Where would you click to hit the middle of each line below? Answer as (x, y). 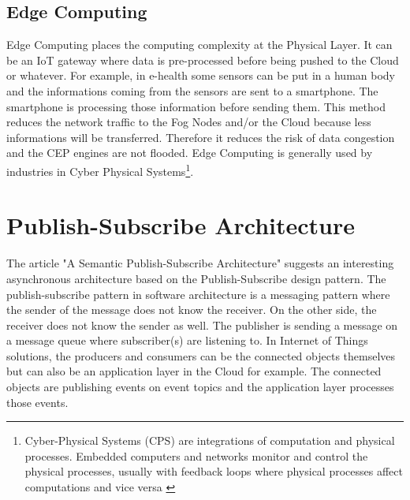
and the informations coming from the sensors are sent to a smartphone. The (192, 90)
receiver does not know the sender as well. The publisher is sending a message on (202, 325)
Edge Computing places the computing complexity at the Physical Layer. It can (199, 45)
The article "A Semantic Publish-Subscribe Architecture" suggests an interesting (200, 263)
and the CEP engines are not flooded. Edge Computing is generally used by (190, 153)
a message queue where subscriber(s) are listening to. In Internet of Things (187, 340)
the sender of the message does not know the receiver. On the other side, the (192, 310)
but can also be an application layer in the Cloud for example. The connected (194, 371)
